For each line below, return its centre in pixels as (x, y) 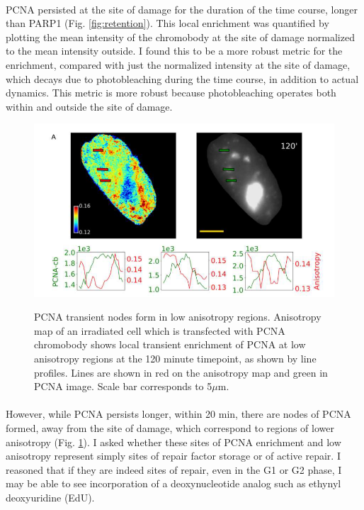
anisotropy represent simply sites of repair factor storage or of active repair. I (173, 456)
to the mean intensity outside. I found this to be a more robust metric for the (174, 51)
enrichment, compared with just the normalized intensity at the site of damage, (178, 64)
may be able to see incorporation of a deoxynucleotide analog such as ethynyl (174, 483)
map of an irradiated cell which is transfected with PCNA (160, 330)
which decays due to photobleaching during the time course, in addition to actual (182, 78)
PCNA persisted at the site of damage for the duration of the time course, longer (182, 9)
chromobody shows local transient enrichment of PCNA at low (170, 344)
